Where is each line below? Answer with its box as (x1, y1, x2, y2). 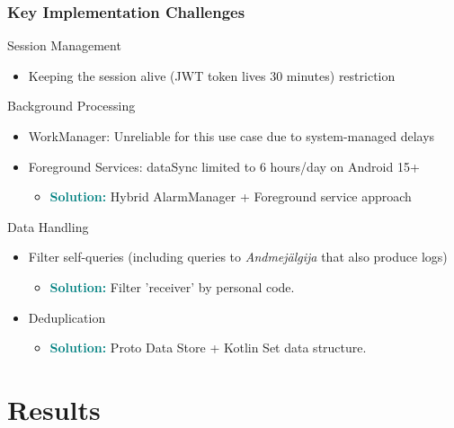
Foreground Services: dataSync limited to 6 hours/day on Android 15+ (28, 156, 420, 175)
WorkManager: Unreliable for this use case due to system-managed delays (28, 127, 435, 145)
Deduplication (28, 308, 106, 326)
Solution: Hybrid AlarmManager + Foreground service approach (49, 187, 412, 206)
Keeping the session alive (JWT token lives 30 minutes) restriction (28, 66, 396, 85)
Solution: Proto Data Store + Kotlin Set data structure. (49, 338, 367, 357)
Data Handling (7, 217, 89, 236)
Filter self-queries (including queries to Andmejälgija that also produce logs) (28, 247, 448, 266)
